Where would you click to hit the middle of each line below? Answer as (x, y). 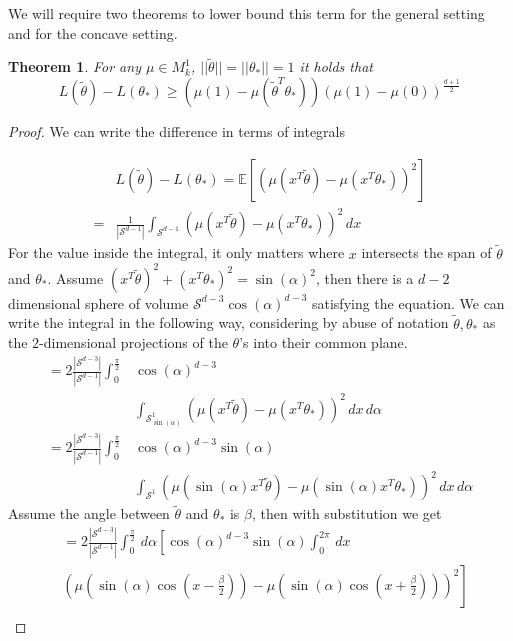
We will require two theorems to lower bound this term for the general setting (246, 13)
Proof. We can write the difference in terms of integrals (176, 131)
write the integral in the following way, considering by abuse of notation (228, 322)
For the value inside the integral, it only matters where (176, 252)
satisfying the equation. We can (408, 302)
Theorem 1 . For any (74, 66)
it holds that (336, 66)
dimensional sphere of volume (98, 302)
